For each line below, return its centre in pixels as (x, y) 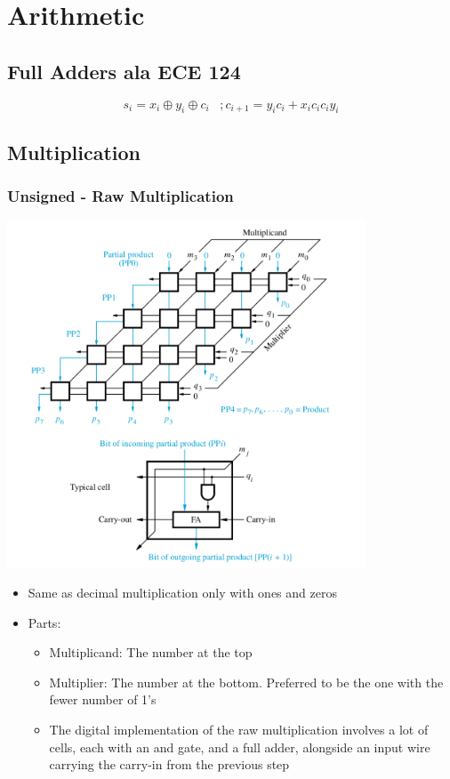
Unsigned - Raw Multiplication (121, 196)
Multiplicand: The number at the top (151, 652)
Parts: (44, 622)
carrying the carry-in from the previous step (169, 764)
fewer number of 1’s (103, 699)
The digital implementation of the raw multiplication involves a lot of (239, 730)
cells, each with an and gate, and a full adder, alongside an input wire (240, 747)
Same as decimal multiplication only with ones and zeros (182, 593)
